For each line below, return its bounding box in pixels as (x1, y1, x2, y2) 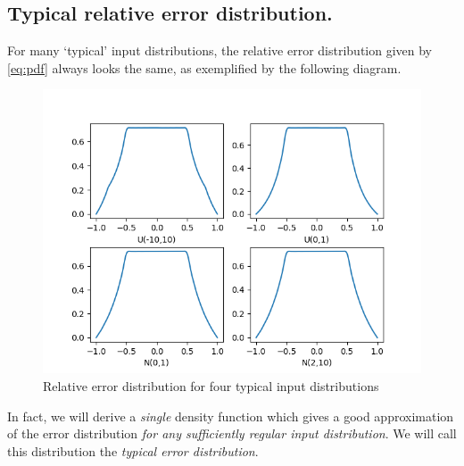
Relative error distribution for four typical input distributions (43, 376, 379, 395)
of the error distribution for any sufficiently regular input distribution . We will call (7, 424, 457, 443)
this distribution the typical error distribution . (7, 441, 259, 460)
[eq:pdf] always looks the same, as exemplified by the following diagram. (7, 58, 402, 77)
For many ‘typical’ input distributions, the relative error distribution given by (7, 41, 433, 60)
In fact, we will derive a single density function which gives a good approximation (7, 406, 454, 425)
